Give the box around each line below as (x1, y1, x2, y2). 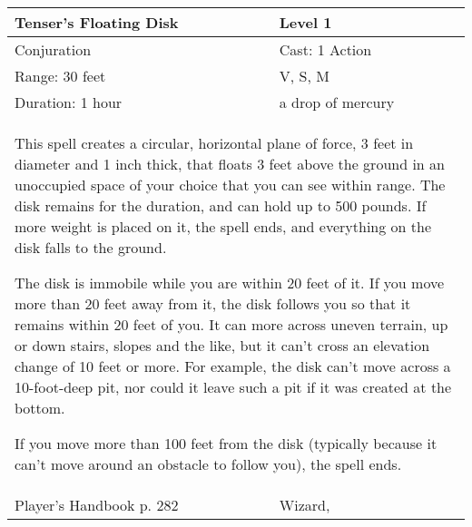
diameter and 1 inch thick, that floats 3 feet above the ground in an (15, 153, 445, 174)
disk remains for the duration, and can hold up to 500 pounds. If (15, 195, 427, 216)
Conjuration (15, 39, 92, 60)
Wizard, (279, 494, 330, 515)
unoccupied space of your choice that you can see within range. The (15, 174, 446, 195)
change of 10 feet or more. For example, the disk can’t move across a (15, 356, 451, 376)
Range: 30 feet (15, 65, 106, 86)
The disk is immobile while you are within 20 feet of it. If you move (15, 272, 445, 293)
